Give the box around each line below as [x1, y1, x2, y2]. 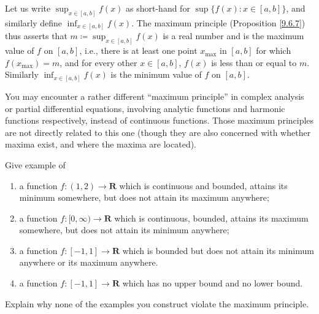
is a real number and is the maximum [163, 29, 304, 42]
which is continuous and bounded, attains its [119, 179, 288, 192]
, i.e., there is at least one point [79, 44, 198, 57]
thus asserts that [5, 29, 67, 42]
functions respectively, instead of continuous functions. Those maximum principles [5, 114, 314, 127]
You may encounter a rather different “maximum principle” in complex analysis [5, 89, 304, 102]
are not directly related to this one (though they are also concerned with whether [5, 125, 311, 138]
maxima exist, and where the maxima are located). [5, 138, 197, 151]
